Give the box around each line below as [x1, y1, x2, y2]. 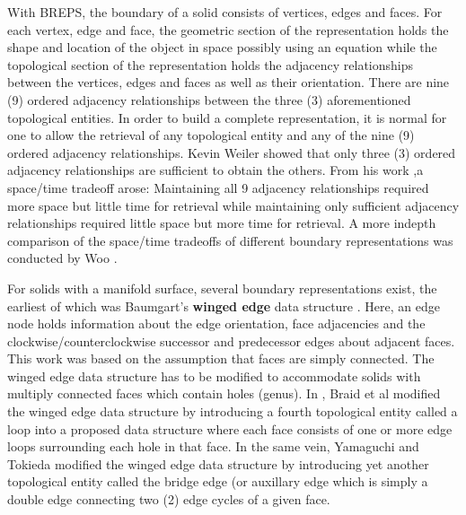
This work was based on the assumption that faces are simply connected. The [7, 349, 435, 368]
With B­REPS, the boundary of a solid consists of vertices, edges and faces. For [7, 3, 443, 21]
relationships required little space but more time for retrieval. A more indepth [7, 214, 436, 232]
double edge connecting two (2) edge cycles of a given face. [7, 490, 330, 509]
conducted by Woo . [7, 249, 118, 267]
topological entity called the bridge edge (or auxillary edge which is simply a [7, 472, 428, 491]
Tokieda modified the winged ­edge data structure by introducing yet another [7, 454, 429, 473]
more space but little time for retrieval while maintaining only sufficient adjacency [7, 196, 460, 214]
